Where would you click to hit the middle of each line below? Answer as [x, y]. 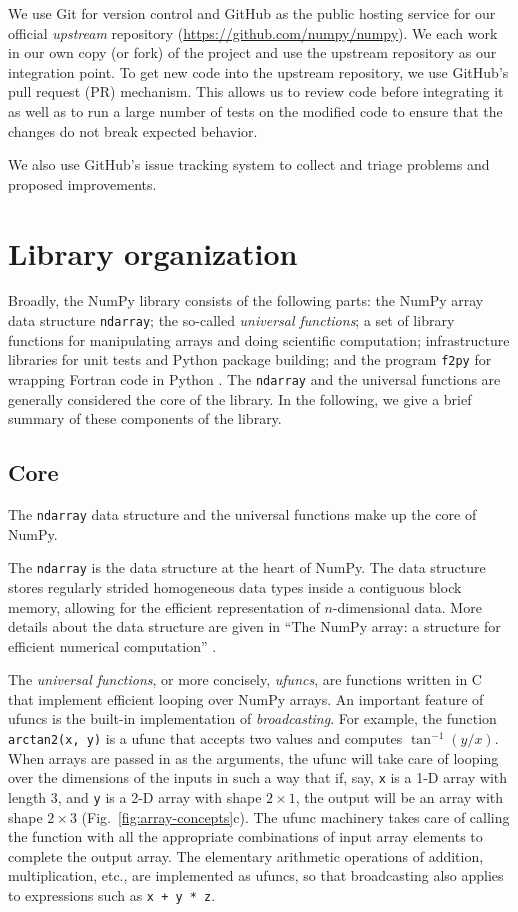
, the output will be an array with [399, 796]
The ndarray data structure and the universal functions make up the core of [242, 514]
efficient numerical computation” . [112, 645]
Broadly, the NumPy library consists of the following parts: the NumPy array [246, 300]
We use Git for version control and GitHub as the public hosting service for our [252, 13]
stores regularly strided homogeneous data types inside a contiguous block [235, 586]
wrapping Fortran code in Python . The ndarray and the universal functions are [254, 378]
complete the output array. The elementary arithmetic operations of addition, [246, 855]
